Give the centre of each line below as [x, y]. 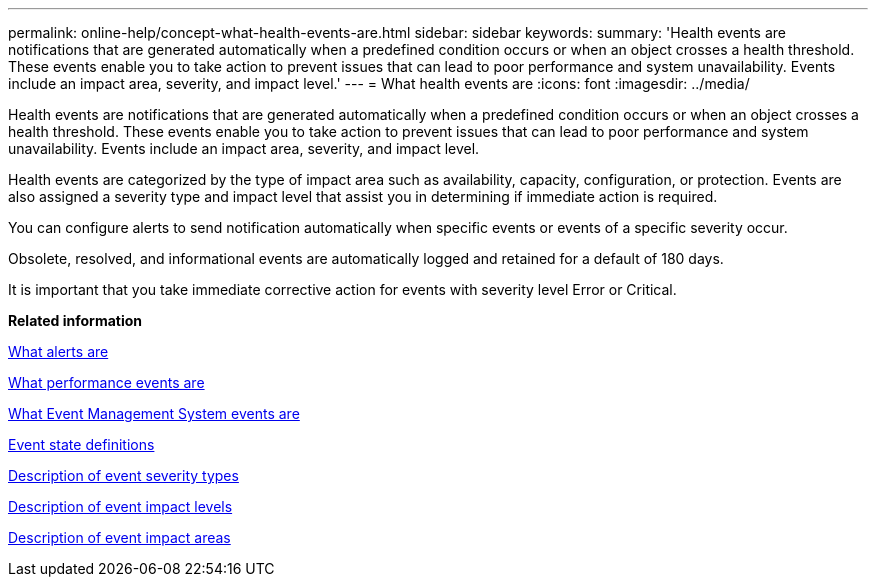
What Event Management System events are [154, 413]
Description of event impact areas [119, 537]
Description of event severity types [123, 475]
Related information [75, 320]
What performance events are [106, 382]
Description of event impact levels [120, 506]
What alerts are [58, 351]
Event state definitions [81, 444]
